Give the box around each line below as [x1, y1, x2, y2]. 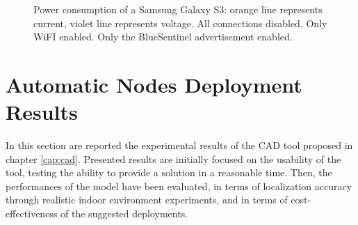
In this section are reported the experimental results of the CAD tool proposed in [6, 138, 353, 153]
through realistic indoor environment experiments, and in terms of [6, 192, 288, 207]
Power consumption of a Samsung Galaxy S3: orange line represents [33, 2, 323, 16]
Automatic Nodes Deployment [6, 70, 302, 98]
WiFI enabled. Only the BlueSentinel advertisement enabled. [33, 29, 293, 44]
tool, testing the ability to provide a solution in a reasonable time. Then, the [6, 165, 332, 180]
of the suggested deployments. [60, 206, 188, 221]
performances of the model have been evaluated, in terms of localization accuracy [6, 178, 352, 193]
